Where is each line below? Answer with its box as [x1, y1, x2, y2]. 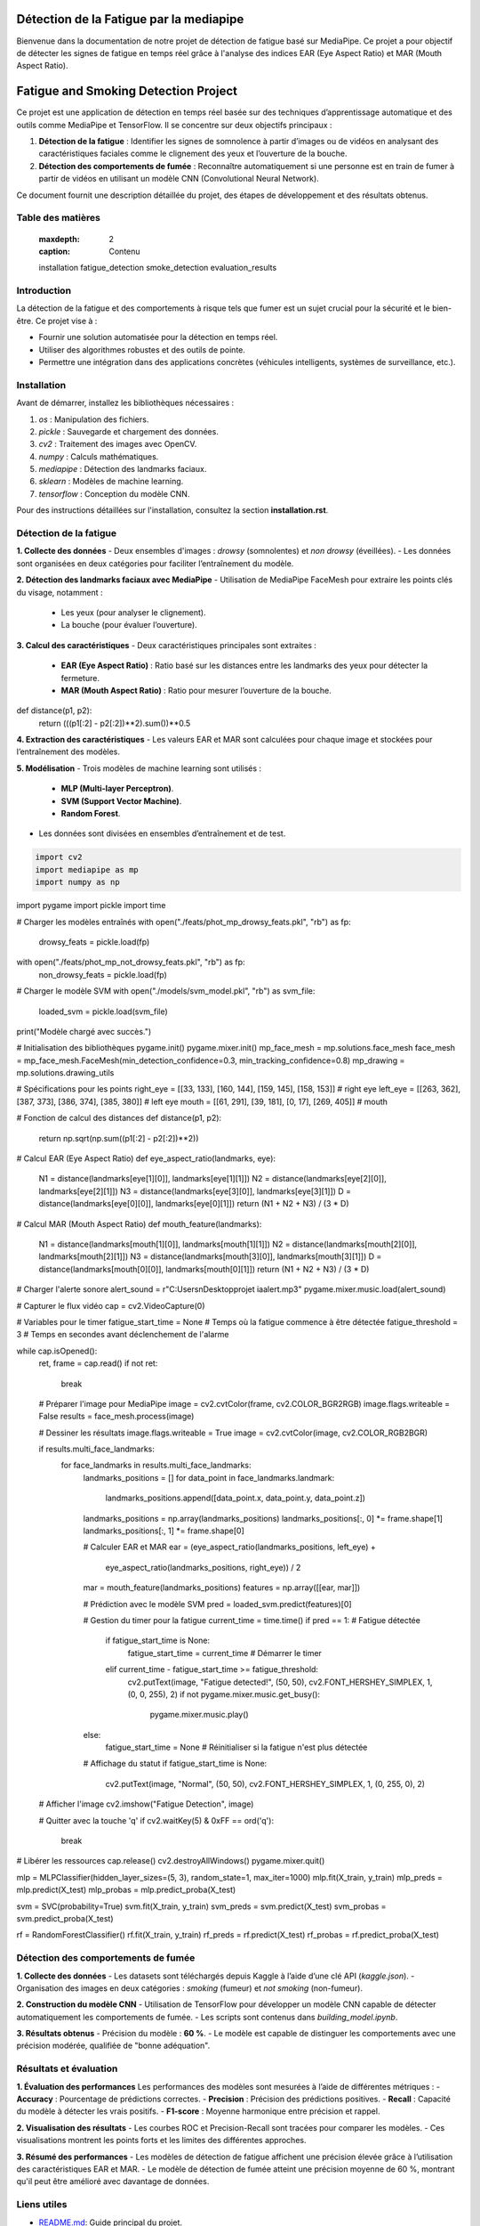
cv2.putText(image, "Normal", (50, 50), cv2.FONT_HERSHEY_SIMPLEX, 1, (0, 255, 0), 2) [105, 1778, 426, 1789]
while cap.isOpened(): [16, 1345, 98, 1356]
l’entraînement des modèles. [16, 746, 120, 757]
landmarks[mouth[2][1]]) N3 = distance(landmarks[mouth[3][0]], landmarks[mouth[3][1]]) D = [38, 1251, 382, 1262]
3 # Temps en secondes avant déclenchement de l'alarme [16, 1329, 229, 1340]
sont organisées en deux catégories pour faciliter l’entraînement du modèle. [16, 557, 294, 569]
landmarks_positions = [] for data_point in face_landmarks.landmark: [83, 1472, 335, 1483]
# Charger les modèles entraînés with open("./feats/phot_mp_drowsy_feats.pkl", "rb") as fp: [16, 916, 351, 927]
